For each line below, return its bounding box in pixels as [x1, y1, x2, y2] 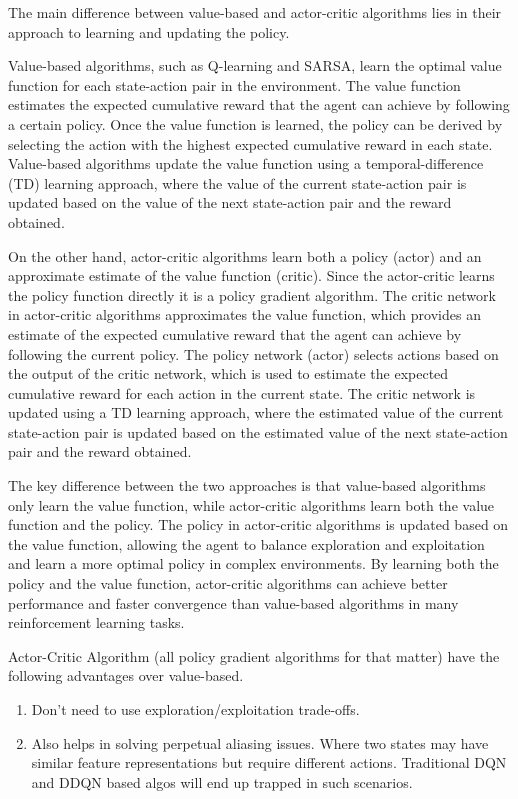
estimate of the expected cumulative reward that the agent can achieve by [8, 323, 462, 344]
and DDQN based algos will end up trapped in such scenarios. [31, 771, 413, 792]
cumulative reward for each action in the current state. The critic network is [8, 382, 476, 403]
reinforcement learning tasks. [8, 612, 185, 633]
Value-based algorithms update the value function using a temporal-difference [8, 153, 484, 174]
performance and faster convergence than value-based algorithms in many [8, 592, 459, 613]
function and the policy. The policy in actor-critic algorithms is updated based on [8, 514, 509, 535]
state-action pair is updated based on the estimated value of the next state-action [8, 421, 508, 442]
